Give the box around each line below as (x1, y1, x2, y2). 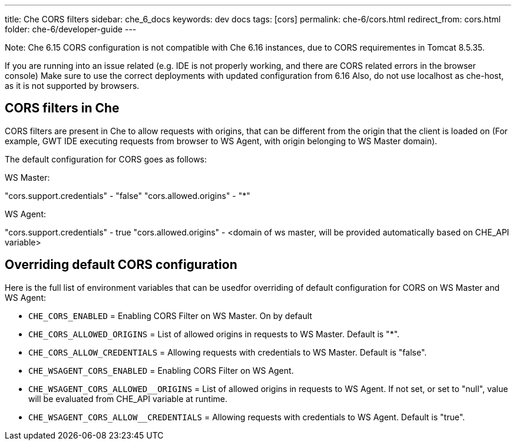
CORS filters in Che (5, 101, 120, 116)
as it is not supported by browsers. (5, 81, 140, 91)
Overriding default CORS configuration (5, 257, 237, 273)
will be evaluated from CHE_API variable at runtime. (28, 393, 227, 404)
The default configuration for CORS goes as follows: (5, 154, 207, 164)
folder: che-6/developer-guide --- (5, 24, 137, 34)
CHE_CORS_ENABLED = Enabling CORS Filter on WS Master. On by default (28, 310, 312, 321)
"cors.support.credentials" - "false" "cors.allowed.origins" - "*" (5, 190, 250, 201)
